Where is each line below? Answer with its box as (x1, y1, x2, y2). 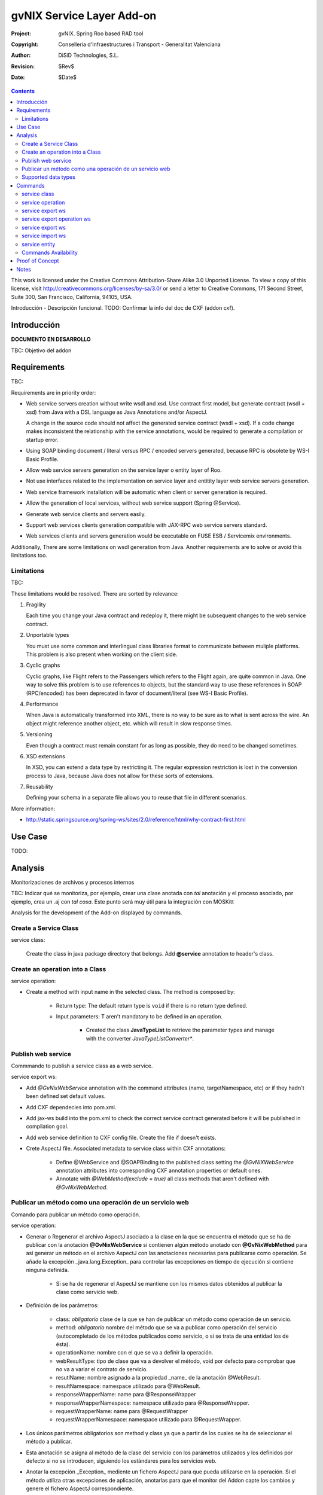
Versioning (26, 731, 53, 738)
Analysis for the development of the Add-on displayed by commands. (11, 909, 182, 916)
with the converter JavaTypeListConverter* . (86, 1035, 194, 1042)
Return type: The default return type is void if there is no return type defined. (56, 1002, 248, 1009)
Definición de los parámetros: (26, 1302, 99, 1309)
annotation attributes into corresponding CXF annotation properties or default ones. (56, 1167, 263, 1174)
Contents (11, 87, 35, 94)
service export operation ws (22, 215, 91, 222)
